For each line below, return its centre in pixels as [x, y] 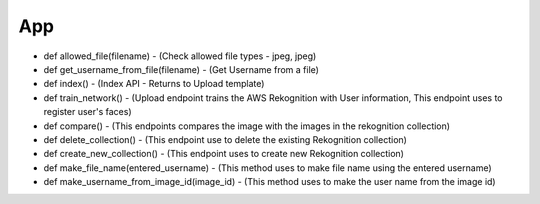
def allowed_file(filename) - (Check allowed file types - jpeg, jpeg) [180, 56]
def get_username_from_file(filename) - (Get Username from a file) [181, 69]
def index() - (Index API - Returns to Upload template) [154, 84]
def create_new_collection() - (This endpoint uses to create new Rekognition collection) [224, 154]
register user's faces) [87, 112]
